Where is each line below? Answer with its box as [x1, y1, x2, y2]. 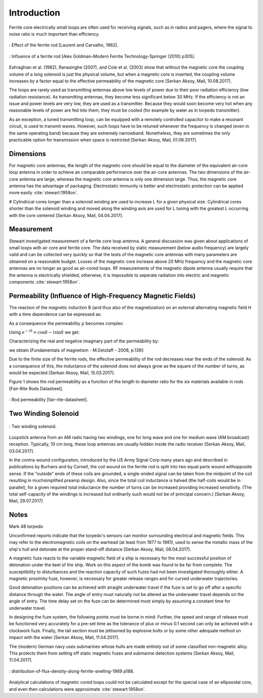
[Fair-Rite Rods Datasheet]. [9, 385, 63, 391]
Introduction [9, 7, 60, 18]
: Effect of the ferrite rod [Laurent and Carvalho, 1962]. [9, 42, 119, 48]
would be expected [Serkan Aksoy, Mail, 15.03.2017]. [9, 370, 115, 376]
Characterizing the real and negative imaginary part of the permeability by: [9, 338, 159, 344]
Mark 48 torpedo [9, 523, 43, 529]
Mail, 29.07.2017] [9, 498, 43, 504]
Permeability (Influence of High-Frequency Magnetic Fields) [9, 292, 196, 300]
